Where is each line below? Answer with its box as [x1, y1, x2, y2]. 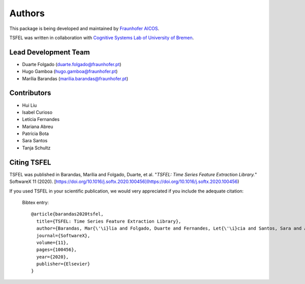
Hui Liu [22, 102, 37, 108]
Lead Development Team [9, 48, 90, 56]
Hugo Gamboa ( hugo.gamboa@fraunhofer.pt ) [22, 69, 118, 75]
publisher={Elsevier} [36, 261, 90, 267]
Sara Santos [22, 138, 48, 144]
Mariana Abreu [22, 123, 53, 130]
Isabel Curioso [22, 109, 53, 115]
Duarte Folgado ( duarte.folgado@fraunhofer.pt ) [22, 61, 121, 67]
